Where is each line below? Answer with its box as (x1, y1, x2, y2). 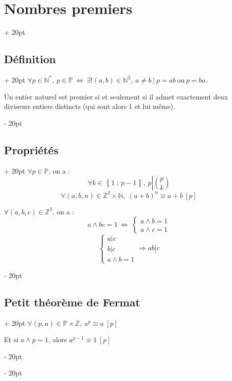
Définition (4, 51, 56, 67)
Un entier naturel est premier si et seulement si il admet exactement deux (4, 91, 228, 101)
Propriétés (4, 142, 58, 157)
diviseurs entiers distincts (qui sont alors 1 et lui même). (4, 101, 175, 111)
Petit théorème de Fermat (4, 294, 140, 309)
